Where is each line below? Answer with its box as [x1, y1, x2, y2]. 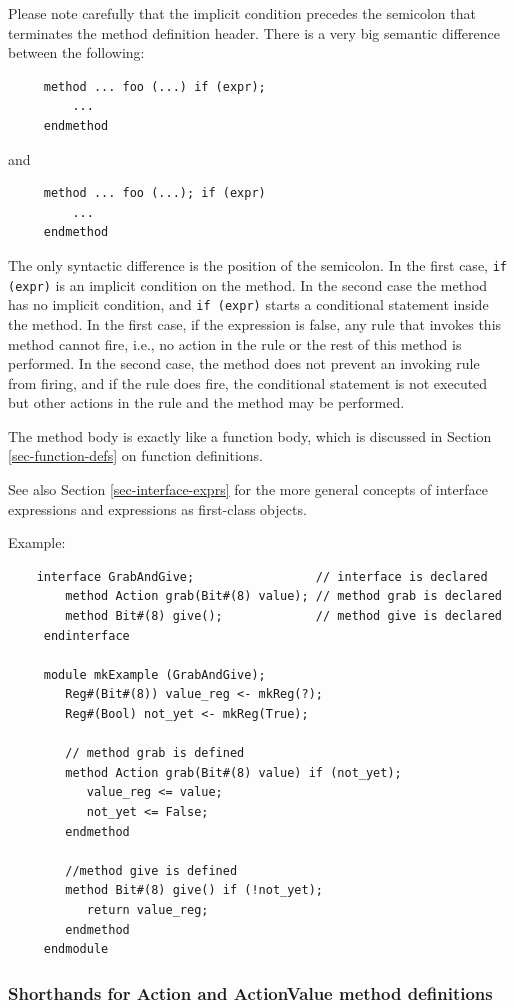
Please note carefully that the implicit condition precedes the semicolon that [8, 3, 476, 23]
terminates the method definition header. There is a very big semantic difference [8, 22, 500, 43]
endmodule [43, 942, 109, 957]
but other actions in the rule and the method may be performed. [8, 392, 405, 413]
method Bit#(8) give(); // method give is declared [65, 609, 502, 624]
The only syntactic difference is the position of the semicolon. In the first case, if [8, 254, 507, 275]
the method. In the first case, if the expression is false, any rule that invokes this [8, 313, 502, 334]
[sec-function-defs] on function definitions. [8, 445, 263, 466]
